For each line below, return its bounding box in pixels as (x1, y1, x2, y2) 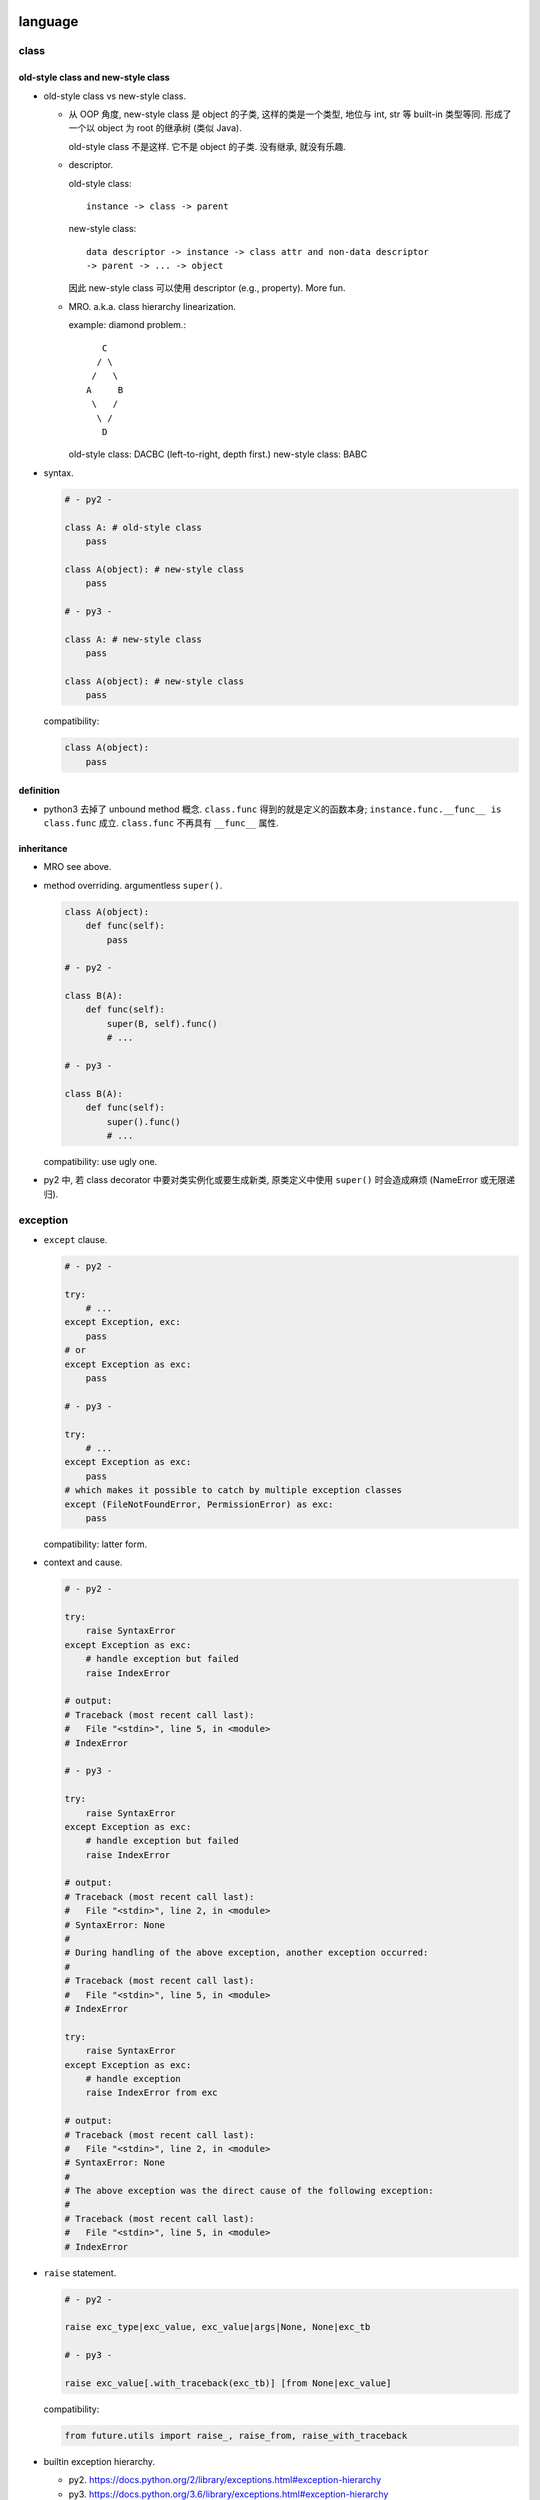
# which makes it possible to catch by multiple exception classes (64, 1485, 403, 1496)
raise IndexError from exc (85, 2087, 219, 2099)
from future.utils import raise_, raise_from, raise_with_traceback (64, 2430, 408, 2441)
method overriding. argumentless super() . (43, 879, 223, 891)
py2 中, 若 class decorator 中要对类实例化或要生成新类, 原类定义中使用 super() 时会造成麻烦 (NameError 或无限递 (43, 1174, 516, 1186)
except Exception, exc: (64, 1316, 182, 1328)
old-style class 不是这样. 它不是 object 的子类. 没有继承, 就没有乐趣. (68, 140, 347, 152)
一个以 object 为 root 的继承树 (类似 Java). (68, 122, 242, 134)
